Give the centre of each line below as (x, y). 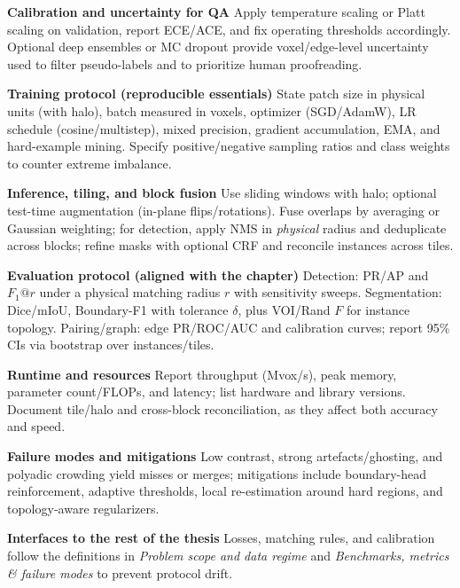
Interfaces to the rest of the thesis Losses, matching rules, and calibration (221, 538)
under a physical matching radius (130, 292)
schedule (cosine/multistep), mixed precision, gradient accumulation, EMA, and (224, 128)
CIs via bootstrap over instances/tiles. (111, 345)
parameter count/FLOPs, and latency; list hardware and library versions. (207, 392)
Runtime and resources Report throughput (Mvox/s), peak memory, (202, 374)
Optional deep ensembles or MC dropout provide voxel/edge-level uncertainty (218, 47)
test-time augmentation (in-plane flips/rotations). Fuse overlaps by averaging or (224, 210)
